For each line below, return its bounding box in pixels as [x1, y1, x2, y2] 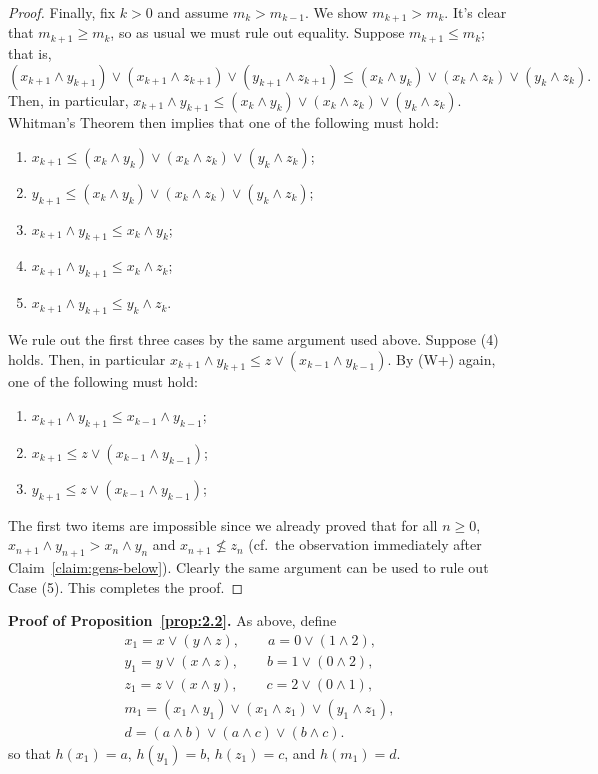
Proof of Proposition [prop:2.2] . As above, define [8, 610, 337, 631]
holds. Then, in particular [8, 348, 166, 369]
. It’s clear [444, 2, 507, 22]
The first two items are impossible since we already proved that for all [8, 514, 438, 535]
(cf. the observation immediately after [248, 534, 482, 555]
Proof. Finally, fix [8, 2, 116, 22]
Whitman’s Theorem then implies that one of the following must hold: [8, 112, 439, 133]
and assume [157, 2, 229, 22]
